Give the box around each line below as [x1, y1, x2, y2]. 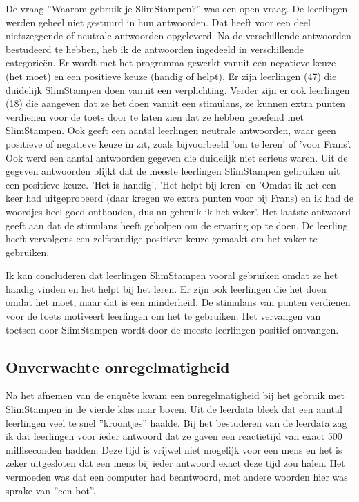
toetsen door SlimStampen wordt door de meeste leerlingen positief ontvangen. [6, 322, 339, 336]
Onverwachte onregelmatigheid [6, 356, 230, 377]
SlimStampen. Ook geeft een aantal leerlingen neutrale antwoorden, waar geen [6, 123, 336, 137]
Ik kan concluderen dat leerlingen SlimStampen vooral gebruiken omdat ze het [6, 268, 338, 282]
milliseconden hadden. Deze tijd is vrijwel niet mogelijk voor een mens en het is [6, 442, 342, 456]
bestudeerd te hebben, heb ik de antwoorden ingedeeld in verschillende [6, 41, 304, 56]
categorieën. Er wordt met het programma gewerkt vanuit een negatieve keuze [6, 55, 336, 70]
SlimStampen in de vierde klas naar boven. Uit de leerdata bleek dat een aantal [6, 402, 342, 416]
